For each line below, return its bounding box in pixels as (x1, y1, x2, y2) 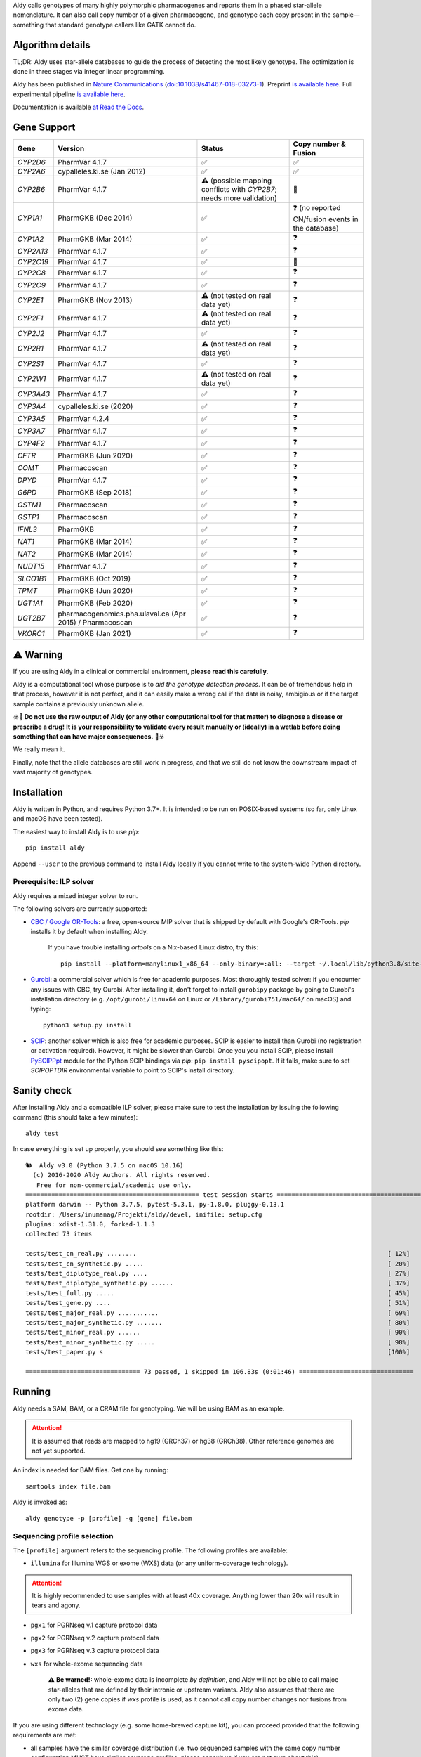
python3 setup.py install (43, 1021, 133, 1029)
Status (201, 144, 224, 154)
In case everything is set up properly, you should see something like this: (13, 1145, 224, 1153)
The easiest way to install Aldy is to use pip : (13, 827, 140, 836)
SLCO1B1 (17, 573, 47, 583)
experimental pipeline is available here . (13, 90, 126, 98)
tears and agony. (32, 1601, 81, 1609)
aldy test (25, 1129, 59, 1137)
